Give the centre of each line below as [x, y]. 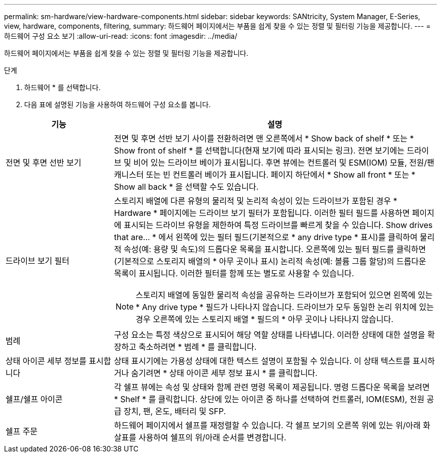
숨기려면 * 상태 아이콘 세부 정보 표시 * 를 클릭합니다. [224, 373]
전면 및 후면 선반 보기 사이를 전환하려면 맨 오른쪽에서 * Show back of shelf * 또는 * [264, 138]
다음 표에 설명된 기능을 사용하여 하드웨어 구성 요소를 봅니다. [118, 104]
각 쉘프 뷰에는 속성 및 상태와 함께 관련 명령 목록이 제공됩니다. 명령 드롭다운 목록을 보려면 [272, 387]
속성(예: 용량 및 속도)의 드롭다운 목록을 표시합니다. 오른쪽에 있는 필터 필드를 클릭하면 [275, 249]
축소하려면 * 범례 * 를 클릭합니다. [198, 347]
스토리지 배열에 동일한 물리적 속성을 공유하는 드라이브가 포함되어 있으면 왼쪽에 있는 [284, 295]
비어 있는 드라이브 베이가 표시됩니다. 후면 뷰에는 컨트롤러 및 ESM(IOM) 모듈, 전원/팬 [284, 163]
